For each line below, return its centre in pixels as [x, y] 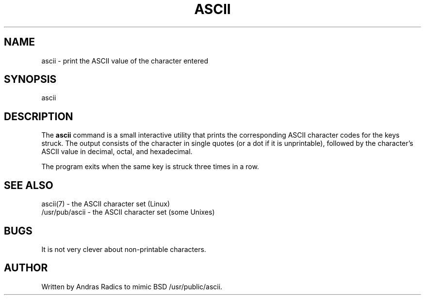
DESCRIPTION [39, 116]
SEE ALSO [29, 185]
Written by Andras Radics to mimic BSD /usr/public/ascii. [132, 286]
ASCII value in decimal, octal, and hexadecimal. [117, 152]
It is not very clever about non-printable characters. [124, 249]
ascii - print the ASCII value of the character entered [125, 61]
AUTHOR [26, 268]
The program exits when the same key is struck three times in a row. [150, 167]
